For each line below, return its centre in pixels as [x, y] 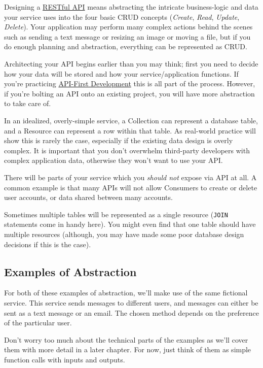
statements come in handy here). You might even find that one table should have [130, 224]
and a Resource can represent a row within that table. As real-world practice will [130, 130]
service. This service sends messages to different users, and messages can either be [131, 302]
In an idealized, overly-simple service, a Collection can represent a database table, [131, 120]
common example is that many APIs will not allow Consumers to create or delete [131, 187]
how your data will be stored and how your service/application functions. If [121, 73]
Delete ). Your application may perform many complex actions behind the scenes [128, 27]
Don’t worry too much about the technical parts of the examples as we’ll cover [126, 339]
